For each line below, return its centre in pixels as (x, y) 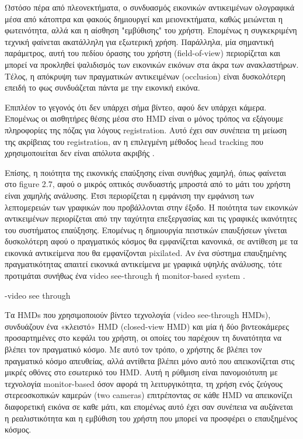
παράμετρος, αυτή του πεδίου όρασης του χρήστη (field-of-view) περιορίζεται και (143, 53)
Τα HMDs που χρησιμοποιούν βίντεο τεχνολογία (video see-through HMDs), (138, 315)
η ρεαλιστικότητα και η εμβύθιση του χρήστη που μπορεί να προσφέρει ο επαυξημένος (151, 418)
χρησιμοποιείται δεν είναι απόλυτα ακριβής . (80, 153)
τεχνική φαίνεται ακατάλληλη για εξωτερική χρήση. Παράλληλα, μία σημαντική (139, 41)
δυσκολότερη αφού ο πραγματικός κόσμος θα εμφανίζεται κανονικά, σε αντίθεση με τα (151, 241)
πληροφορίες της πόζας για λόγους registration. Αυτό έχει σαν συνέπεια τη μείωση (146, 129)
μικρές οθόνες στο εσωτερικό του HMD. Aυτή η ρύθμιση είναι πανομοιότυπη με (141, 372)
